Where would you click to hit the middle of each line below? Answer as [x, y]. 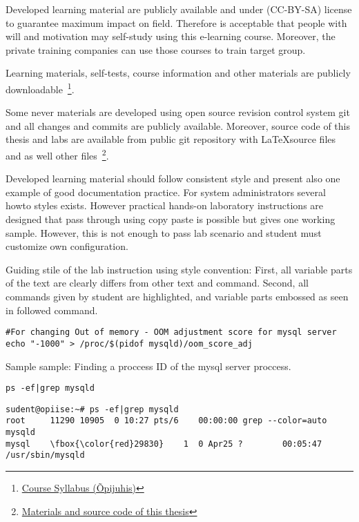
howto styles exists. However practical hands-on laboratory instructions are [165, 205]
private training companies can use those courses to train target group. [156, 49]
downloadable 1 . [40, 88]
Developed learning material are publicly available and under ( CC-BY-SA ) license [179, 9]
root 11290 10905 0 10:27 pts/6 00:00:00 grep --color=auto [166, 421]
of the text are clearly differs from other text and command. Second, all [157, 283]
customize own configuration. [67, 246]
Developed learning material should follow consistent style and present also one [173, 178]
